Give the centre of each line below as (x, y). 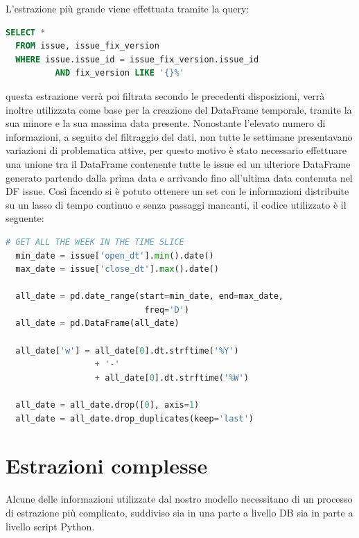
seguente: (25, 218)
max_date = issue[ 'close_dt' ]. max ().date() (117, 269)
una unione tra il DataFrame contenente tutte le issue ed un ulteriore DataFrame (178, 163)
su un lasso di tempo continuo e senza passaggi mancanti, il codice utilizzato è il (176, 204)
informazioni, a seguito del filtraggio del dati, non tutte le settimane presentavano (179, 136)
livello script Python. (50, 526)
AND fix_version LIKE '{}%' (120, 73)
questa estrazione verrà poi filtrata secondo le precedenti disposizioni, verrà (165, 95)
